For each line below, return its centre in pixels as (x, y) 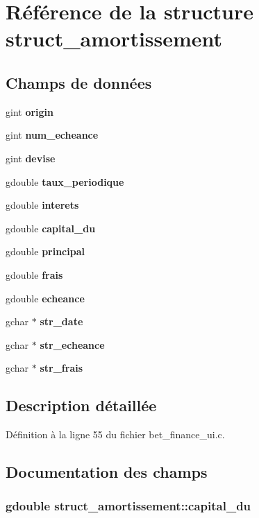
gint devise (31, 158)
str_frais (61, 368)
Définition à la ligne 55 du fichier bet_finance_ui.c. (115, 434)
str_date (61, 321)
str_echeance (72, 344)
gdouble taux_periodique (65, 181)
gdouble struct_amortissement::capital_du (128, 506)
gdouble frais (34, 274)
